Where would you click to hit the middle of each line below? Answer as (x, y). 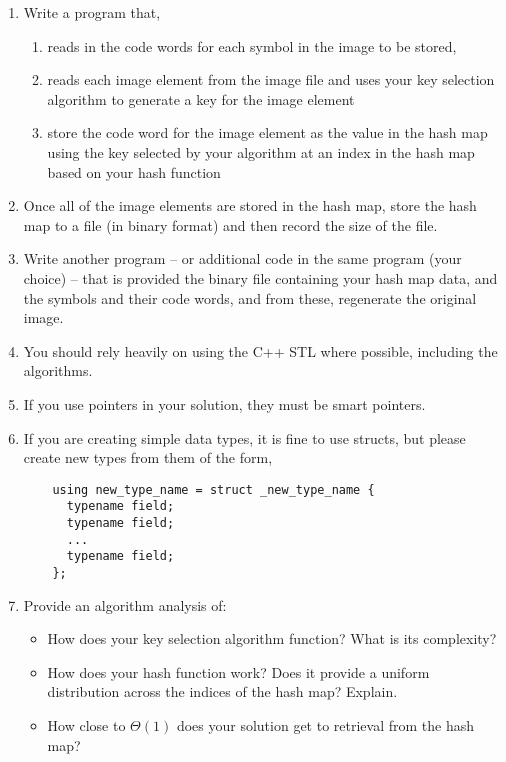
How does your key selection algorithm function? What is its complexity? (272, 638)
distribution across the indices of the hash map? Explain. (222, 691)
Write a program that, (92, 12)
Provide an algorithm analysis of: (125, 604)
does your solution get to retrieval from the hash (325, 725)
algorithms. (58, 370)
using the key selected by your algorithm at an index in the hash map (261, 151)
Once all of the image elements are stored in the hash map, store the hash (250, 205)
